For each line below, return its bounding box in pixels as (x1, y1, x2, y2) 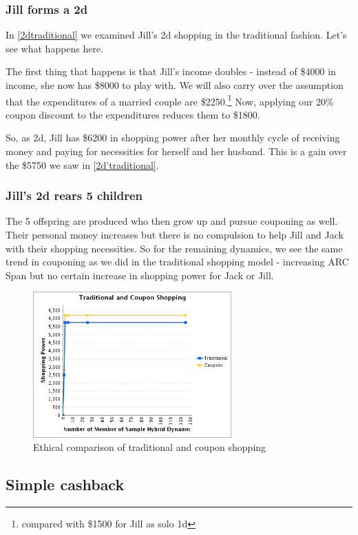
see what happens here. (6, 41, 104, 55)
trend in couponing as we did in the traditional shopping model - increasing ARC (6, 254, 349, 269)
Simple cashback (6, 474, 125, 495)
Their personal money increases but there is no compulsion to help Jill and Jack (6, 228, 344, 242)
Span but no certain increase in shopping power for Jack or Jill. (6, 267, 274, 282)
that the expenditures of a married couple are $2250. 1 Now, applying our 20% (6, 92, 334, 108)
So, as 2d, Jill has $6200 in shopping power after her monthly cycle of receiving (6, 130, 340, 145)
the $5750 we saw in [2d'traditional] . (6, 157, 159, 172)
